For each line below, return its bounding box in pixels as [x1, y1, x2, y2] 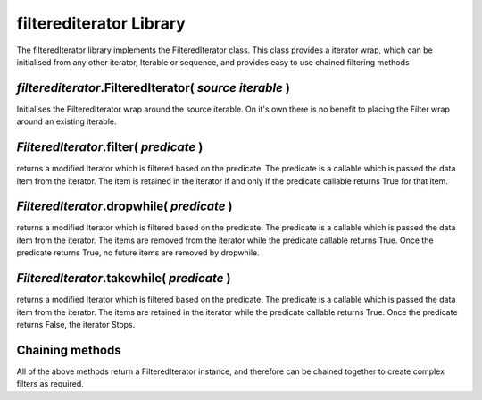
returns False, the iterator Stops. [16, 319, 136, 329]
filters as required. [16, 379, 84, 389]
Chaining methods [16, 342, 121, 357]
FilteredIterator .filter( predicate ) [16, 139, 204, 155]
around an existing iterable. [16, 116, 117, 127]
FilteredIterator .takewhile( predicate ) [16, 271, 231, 286]
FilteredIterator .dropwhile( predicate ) [16, 199, 233, 214]
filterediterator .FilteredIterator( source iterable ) [16, 80, 290, 96]
